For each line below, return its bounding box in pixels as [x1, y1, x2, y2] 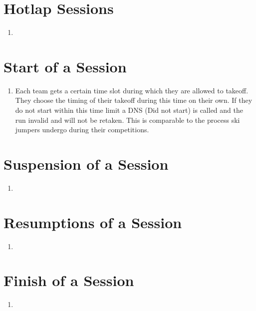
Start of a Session [3, 56, 127, 76]
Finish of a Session [3, 270, 134, 291]
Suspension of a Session [3, 154, 169, 174]
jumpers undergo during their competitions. [15, 124, 149, 135]
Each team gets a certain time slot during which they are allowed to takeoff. [15, 85, 249, 95]
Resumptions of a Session [3, 212, 182, 232]
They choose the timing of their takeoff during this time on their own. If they [15, 95, 253, 105]
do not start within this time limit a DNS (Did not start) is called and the [15, 105, 243, 115]
